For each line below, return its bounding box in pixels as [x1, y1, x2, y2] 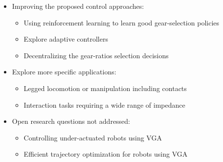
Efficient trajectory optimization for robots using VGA [23, 149, 188, 159]
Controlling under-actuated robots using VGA [23, 132, 162, 142]
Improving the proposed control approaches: [12, 1, 144, 11]
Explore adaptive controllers [23, 34, 108, 44]
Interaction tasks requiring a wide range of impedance [23, 99, 185, 110]
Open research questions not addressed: [12, 116, 131, 126]
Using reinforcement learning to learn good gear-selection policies [23, 17, 220, 27]
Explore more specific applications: [12, 67, 116, 77]
